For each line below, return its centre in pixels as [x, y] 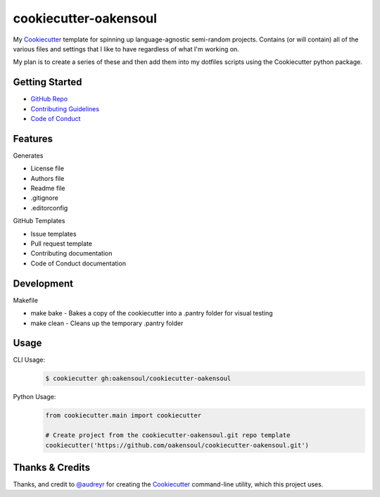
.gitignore [45, 198]
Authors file [47, 178]
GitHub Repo [49, 99]
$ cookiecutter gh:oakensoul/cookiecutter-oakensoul [138, 379]
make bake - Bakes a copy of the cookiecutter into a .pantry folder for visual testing [152, 313]
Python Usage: [34, 397]
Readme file [48, 188]
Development [43, 283]
